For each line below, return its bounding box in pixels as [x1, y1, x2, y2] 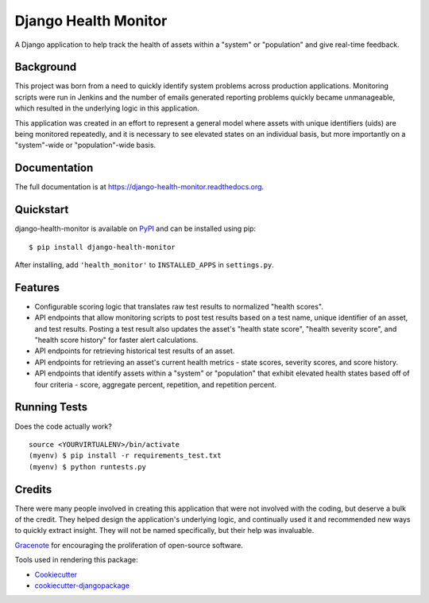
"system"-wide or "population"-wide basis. [14, 140, 157, 150]
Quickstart [14, 203, 69, 216]
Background [14, 60, 77, 74]
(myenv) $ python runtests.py [29, 462, 147, 471]
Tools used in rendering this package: [14, 555, 138, 565]
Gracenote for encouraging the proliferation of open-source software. [14, 540, 244, 550]
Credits [14, 482, 52, 496]
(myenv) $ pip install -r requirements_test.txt [29, 451, 222, 461]
